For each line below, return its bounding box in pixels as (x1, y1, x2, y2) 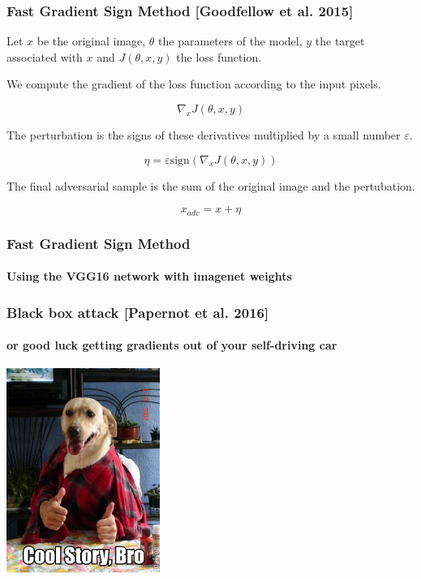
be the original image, (37, 32, 146, 49)
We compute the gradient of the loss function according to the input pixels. (6, 75, 381, 92)
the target (315, 32, 365, 49)
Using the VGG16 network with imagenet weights (6, 268, 292, 285)
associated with (6, 48, 83, 65)
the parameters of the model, (158, 32, 303, 49)
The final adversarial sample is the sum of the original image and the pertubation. (6, 177, 415, 194)
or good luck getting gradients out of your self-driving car (6, 337, 337, 354)
